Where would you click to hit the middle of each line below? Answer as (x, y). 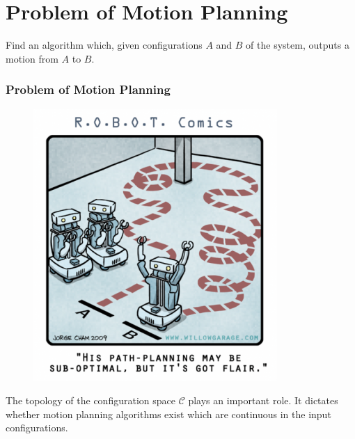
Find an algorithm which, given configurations (104, 45)
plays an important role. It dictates (263, 400)
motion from (32, 58)
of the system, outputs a (298, 45)
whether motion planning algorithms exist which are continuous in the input (168, 414)
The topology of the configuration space (90, 400)
